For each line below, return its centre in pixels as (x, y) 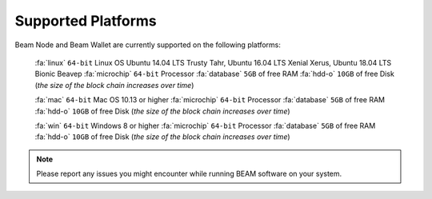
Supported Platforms (86, 21)
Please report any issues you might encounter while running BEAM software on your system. (189, 174)
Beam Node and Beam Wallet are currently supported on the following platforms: (148, 45)
